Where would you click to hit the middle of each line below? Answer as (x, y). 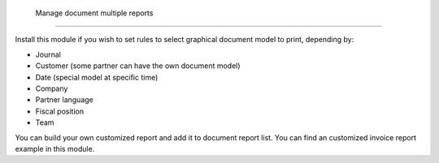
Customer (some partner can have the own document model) (138, 66)
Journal (48, 54)
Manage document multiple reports (94, 13)
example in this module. (55, 148)
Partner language (64, 100)
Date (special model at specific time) (97, 77)
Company (52, 88)
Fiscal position (60, 111)
